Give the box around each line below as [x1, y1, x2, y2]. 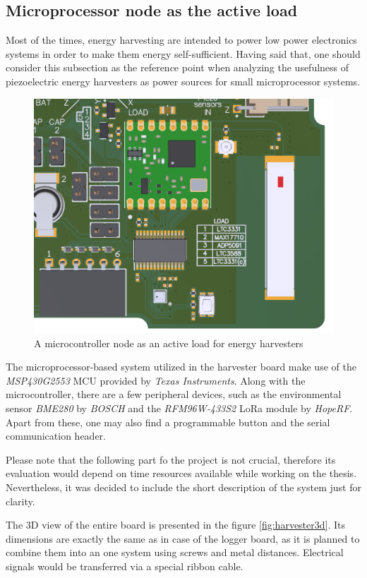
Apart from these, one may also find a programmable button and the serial [6, 414, 330, 429]
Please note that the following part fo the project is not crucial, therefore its [6, 452, 336, 466]
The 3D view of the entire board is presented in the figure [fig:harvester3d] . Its [6, 517, 346, 532]
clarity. [6, 493, 35, 508]
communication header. [6, 428, 106, 443]
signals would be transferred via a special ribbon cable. [6, 558, 243, 573]
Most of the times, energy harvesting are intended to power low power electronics [6, 32, 357, 47]
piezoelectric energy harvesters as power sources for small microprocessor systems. [6, 73, 361, 88]
